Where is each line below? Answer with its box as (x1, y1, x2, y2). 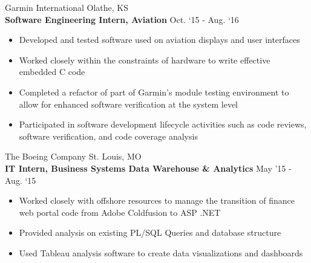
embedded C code (19, 65, 85, 78)
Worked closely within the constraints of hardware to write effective (19, 53, 270, 66)
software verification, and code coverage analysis (19, 129, 198, 142)
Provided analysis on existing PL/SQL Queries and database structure (19, 226, 281, 239)
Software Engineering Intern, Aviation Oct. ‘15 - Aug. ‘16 (5, 13, 239, 25)
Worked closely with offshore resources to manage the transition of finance (19, 194, 295, 207)
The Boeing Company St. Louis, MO (5, 150, 142, 163)
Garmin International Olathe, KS (5, 1, 128, 13)
